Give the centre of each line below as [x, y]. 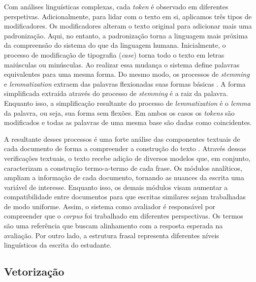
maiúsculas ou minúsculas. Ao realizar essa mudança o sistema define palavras [122, 64]
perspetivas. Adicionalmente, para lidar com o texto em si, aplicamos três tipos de [128, 16]
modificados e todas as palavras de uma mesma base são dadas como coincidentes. [128, 122]
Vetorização [34, 271]
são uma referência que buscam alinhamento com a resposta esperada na [113, 226]
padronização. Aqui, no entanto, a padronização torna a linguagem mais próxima [126, 35]
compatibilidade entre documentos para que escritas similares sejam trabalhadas [125, 197]
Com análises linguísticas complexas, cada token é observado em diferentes [116, 6]
